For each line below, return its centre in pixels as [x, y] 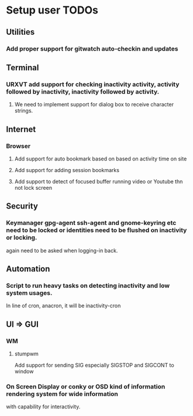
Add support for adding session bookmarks [67, 170]
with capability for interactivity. [43, 407]
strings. [24, 111]
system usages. [29, 293]
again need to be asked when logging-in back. [62, 250]
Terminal [23, 67]
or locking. [22, 237]
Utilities [20, 32]
